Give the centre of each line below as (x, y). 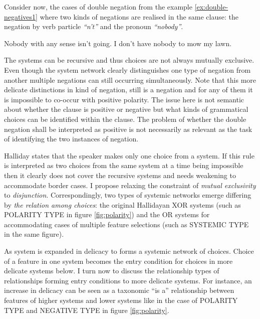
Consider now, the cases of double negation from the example (98, 7)
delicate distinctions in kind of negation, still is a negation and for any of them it (128, 90)
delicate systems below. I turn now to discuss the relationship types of (112, 271)
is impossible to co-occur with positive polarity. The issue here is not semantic (124, 99)
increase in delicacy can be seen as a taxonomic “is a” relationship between (119, 290)
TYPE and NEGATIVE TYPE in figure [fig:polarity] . (87, 310)
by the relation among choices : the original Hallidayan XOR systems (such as (122, 204)
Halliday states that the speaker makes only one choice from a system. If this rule (129, 155)
